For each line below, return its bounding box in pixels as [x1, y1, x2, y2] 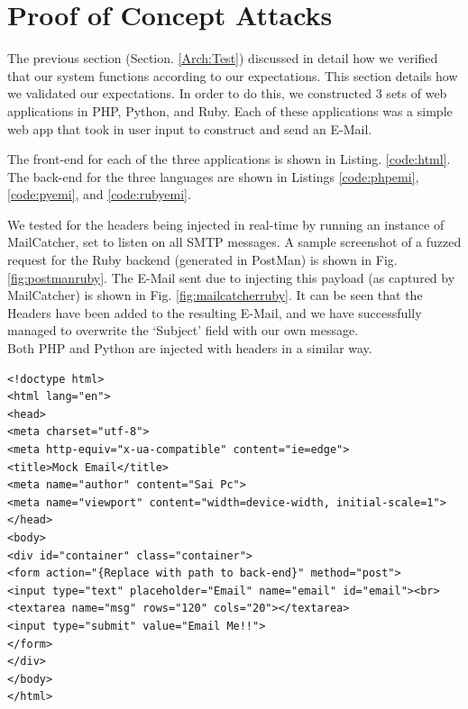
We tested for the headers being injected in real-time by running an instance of [7, 214, 445, 233]
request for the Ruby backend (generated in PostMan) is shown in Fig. [7, 250, 398, 269]
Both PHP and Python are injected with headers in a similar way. [7, 339, 372, 358]
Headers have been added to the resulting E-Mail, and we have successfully [7, 303, 422, 322]
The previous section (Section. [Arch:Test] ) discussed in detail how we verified [7, 49, 438, 68]
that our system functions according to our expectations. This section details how [7, 66, 458, 85]
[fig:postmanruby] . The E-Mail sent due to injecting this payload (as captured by [7, 268, 455, 286]
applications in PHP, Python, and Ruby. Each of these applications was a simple [7, 101, 453, 120]
